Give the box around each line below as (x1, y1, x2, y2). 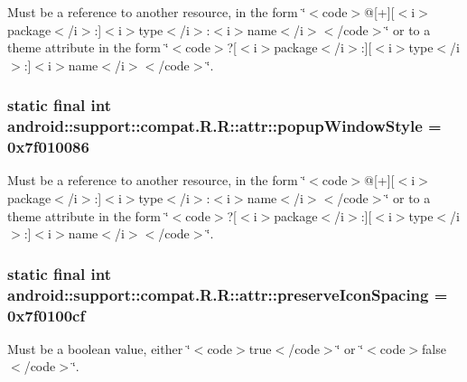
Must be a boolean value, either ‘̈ (7, 339, 191, 358)
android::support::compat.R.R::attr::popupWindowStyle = (7, 115, 442, 137)
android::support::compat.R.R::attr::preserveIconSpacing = (7, 283, 448, 305)
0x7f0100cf (7, 303, 86, 326)
